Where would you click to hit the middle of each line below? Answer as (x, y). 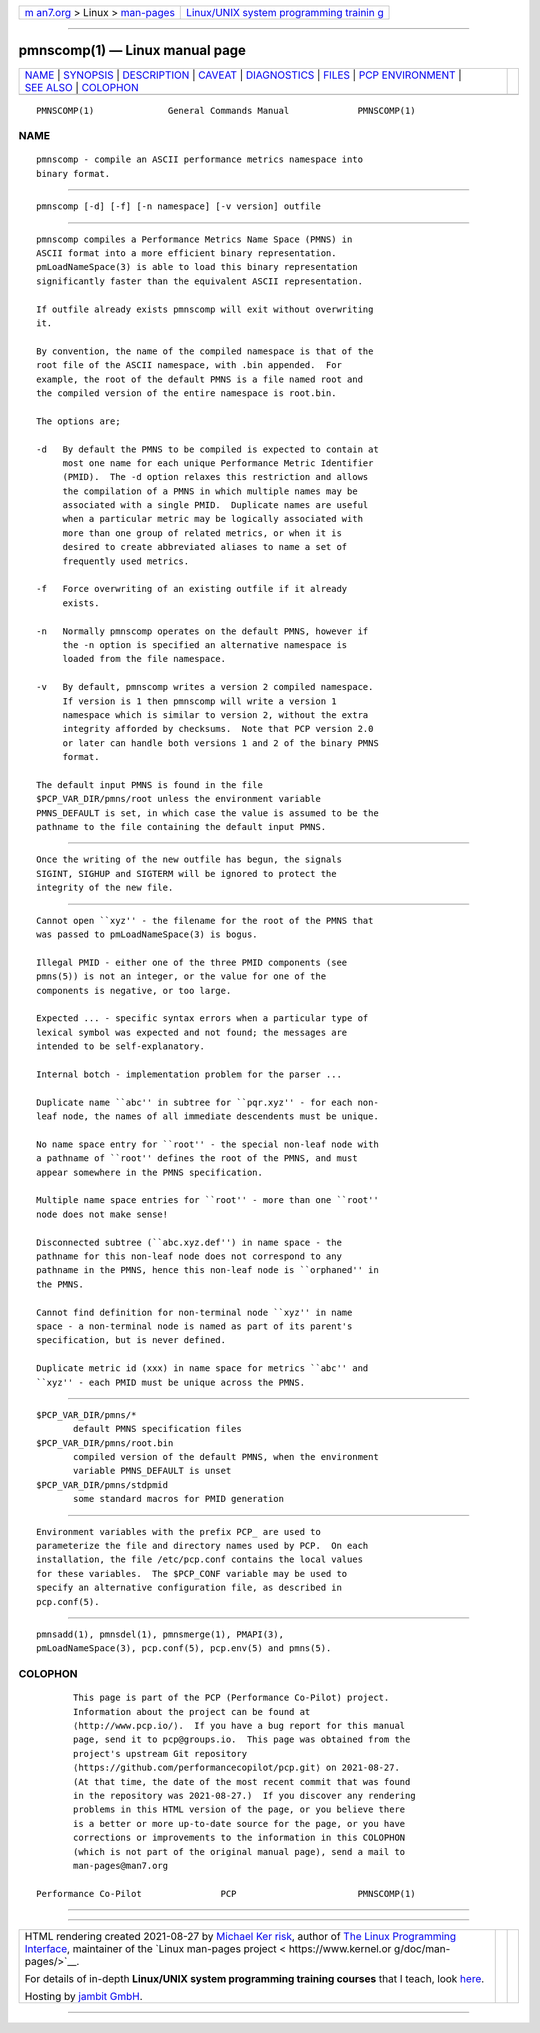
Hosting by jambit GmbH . (84, 1997)
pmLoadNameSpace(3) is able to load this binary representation (197, 267)
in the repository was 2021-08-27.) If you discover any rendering (244, 1796)
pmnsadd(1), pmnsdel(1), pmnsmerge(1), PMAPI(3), (160, 1634)
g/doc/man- (422, 1949)
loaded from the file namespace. (144, 659)
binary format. (73, 173)
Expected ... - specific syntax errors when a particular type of (202, 1018)
